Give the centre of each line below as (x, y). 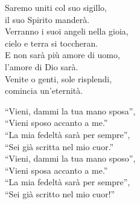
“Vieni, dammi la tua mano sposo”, (70, 158)
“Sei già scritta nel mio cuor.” (59, 146)
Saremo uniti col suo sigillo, (56, 7)
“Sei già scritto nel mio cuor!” (60, 193)
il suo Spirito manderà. (47, 19)
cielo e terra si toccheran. (52, 43)
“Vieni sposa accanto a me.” (56, 170)
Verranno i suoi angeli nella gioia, (67, 31)
